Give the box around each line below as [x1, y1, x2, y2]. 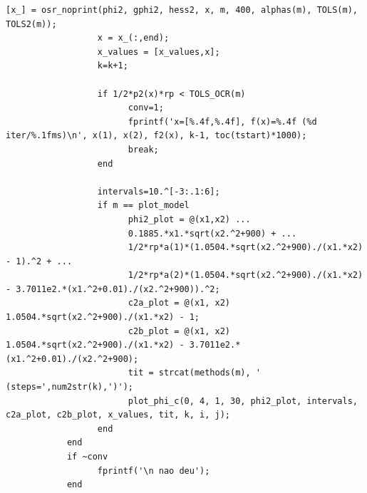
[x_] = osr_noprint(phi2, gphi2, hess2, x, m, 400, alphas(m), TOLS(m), [6, 5, 358, 15]
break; [128, 144, 159, 155]
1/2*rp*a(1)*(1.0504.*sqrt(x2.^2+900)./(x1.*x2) [128, 242, 363, 253]
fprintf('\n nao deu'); [97, 465, 210, 476]
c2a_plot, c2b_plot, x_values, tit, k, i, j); [6, 410, 230, 420]
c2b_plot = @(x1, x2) [128, 326, 230, 336]
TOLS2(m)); [6, 19, 57, 29]
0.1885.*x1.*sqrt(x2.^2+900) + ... [128, 228, 297, 239]
